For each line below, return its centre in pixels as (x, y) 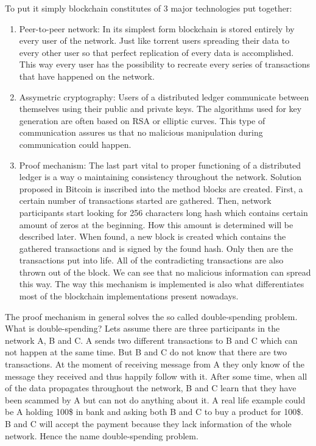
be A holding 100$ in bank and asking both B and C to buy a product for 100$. (154, 412)
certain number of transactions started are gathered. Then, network (145, 200)
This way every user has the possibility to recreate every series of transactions (165, 64)
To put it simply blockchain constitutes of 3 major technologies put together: (149, 8)
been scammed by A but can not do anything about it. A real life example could (155, 399)
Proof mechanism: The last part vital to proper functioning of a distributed (160, 165)
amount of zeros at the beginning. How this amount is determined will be (156, 224)
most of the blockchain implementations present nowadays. (129, 296)
